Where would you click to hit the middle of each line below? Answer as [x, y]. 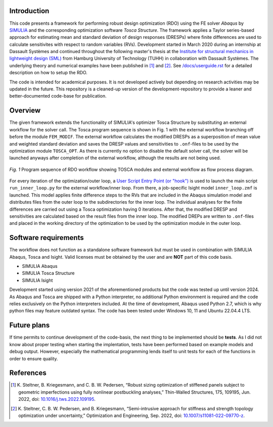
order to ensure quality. [34, 358]
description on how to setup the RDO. [49, 73]
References [28, 373]
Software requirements [47, 238]
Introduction [29, 11]
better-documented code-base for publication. [58, 96]
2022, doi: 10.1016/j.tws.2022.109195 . [57, 399]
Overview [25, 110]
